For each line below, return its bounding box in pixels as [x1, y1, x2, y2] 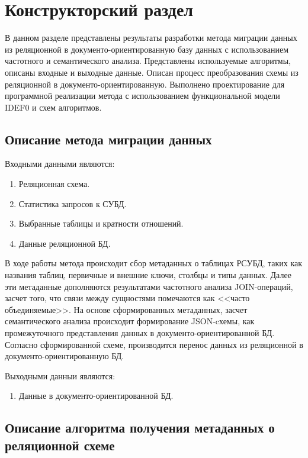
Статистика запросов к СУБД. [18, 197, 127, 209]
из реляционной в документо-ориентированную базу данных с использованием [5, 43, 289, 55]
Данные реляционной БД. [18, 237, 111, 249]
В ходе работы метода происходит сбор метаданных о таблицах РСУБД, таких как [5, 257, 303, 269]
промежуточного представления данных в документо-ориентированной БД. [5, 327, 275, 339]
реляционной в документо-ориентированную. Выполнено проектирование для [5, 78, 285, 90]
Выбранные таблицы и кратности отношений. [18, 217, 184, 230]
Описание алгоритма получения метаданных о [5, 418, 275, 437]
